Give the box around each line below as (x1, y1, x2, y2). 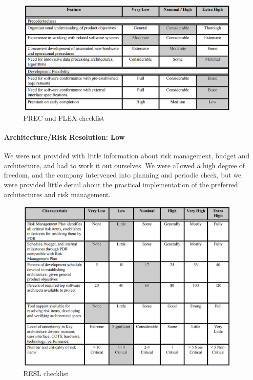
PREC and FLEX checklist (23, 112, 105, 123)
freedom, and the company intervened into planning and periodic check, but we (4, 170, 241, 180)
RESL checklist (23, 368, 69, 378)
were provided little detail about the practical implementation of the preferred (4, 179, 238, 189)
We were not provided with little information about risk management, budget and (4, 151, 250, 161)
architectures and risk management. (4, 189, 111, 199)
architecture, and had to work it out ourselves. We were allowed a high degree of (4, 160, 245, 170)
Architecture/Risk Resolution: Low (4, 131, 125, 142)
